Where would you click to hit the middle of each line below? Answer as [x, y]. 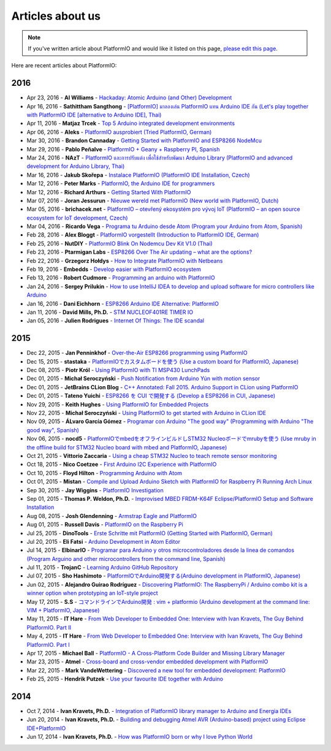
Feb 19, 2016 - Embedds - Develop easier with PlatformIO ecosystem [114, 269]
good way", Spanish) [53, 430]
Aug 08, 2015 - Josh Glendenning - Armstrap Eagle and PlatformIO [112, 516]
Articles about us [56, 16]
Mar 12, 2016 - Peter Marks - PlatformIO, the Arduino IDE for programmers [121, 183]
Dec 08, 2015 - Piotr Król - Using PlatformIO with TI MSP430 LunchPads [118, 370]
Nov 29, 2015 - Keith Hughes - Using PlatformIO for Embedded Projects [118, 404]
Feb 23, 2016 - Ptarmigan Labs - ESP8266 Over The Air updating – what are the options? [139, 252]
